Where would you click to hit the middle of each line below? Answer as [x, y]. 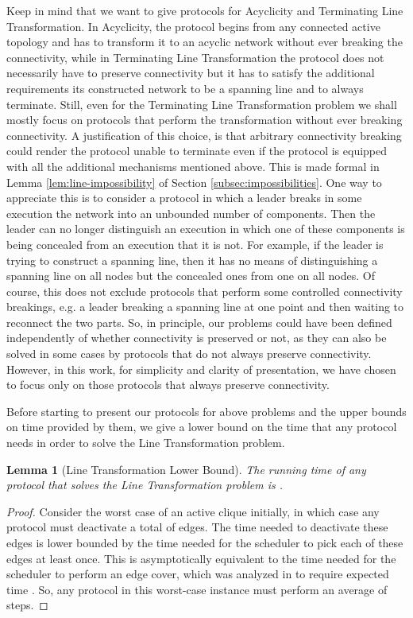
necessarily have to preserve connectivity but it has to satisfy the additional [191, 73]
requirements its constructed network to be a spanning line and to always [185, 88]
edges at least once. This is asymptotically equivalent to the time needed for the [201, 558]
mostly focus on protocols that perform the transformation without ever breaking [205, 120]
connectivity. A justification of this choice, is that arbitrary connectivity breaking [204, 135]
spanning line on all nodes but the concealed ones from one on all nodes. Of [191, 276]
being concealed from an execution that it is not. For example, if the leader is [195, 244]
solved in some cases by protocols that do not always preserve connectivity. [189, 354]
